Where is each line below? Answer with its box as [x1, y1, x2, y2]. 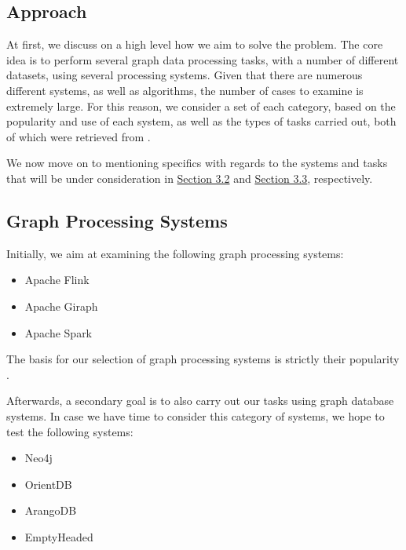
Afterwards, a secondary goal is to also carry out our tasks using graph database [6, 392, 394, 409]
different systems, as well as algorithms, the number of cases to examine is [6, 82, 364, 98]
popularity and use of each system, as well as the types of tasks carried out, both [6, 113, 397, 129]
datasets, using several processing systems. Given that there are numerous [6, 67, 363, 83]
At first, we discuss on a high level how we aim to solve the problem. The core [6, 36, 383, 53]
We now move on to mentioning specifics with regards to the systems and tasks [6, 155, 388, 171]
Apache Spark [24, 324, 93, 341]
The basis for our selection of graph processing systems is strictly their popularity [6, 351, 400, 367]
